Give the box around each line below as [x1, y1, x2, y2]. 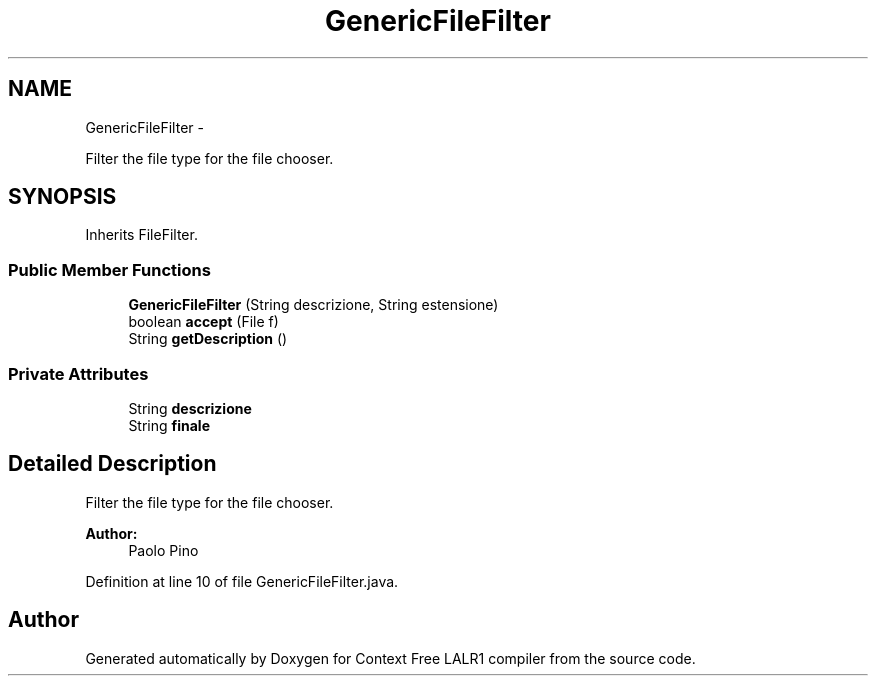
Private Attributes [8, 363, 149, 384]
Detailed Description [8, 451, 217, 477]
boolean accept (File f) [128, 313, 279, 331]
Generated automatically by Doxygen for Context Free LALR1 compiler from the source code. [85, 649, 696, 667]
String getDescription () [128, 330, 288, 348]
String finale [128, 416, 211, 434]
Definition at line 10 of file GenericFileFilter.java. [85, 572, 399, 590]
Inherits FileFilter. [85, 226, 198, 244]
